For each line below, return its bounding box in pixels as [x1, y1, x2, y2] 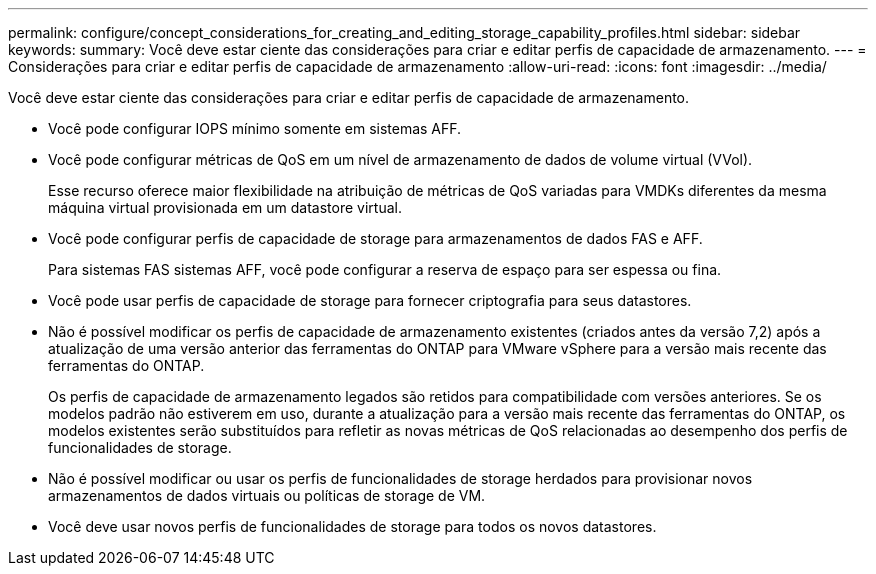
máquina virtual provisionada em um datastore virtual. [48, 199, 402, 216]
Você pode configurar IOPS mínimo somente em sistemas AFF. [48, 120, 462, 137]
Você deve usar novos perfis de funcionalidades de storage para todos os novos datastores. [48, 518, 657, 535]
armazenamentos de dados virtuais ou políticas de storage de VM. [48, 487, 486, 504]
